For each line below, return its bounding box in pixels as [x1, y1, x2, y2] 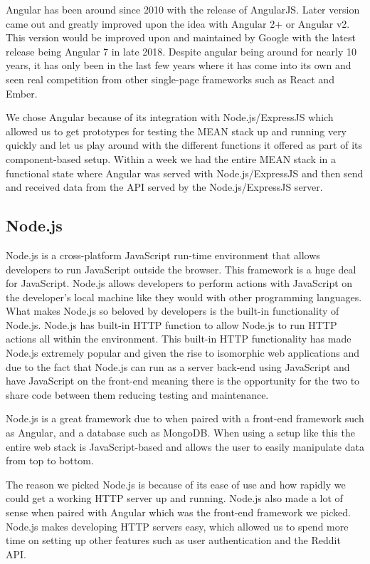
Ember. [6, 85, 38, 100]
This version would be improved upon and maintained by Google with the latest [6, 30, 356, 45]
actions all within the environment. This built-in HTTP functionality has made [6, 331, 351, 346]
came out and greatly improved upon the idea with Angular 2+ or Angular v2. [6, 16, 350, 31]
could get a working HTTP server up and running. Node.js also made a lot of [6, 491, 343, 506]
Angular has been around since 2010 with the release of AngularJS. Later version [6, 2, 360, 16]
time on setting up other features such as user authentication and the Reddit [6, 533, 341, 548]
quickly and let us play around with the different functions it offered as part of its [6, 137, 362, 152]
